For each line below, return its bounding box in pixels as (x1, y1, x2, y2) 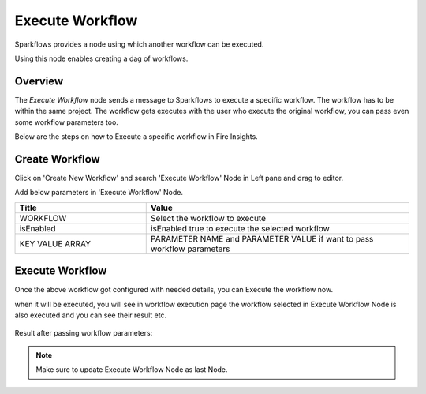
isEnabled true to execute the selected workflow (150, 223, 331, 234)
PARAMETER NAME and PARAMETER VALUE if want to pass (150, 233, 374, 244)
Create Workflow (14, 152, 100, 166)
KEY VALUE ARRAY (19, 238, 91, 249)
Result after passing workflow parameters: (14, 328, 153, 338)
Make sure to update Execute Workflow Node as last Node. (35, 365, 228, 374)
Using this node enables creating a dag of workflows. (14, 54, 189, 63)
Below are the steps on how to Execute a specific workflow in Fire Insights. (14, 132, 258, 141)
